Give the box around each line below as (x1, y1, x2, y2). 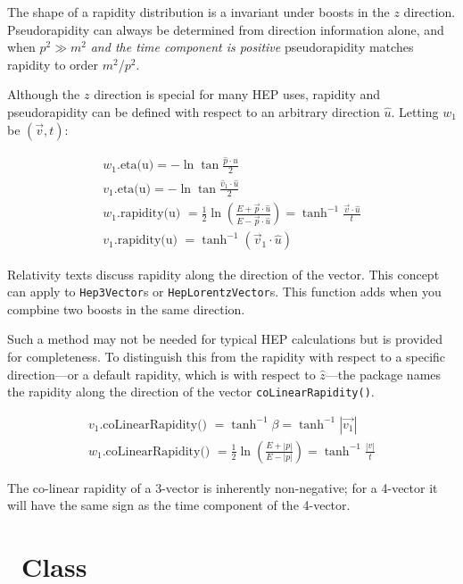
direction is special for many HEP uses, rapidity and (94, 85, 381, 104)
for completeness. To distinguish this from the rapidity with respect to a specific (7, 346, 446, 365)
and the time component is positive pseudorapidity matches (90, 38, 414, 56)
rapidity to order (7, 54, 99, 73)
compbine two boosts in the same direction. (7, 299, 245, 318)
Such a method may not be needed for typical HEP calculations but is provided (7, 330, 442, 348)
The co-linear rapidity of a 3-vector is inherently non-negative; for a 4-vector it (7, 478, 438, 496)
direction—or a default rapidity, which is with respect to (7, 364, 316, 383)
